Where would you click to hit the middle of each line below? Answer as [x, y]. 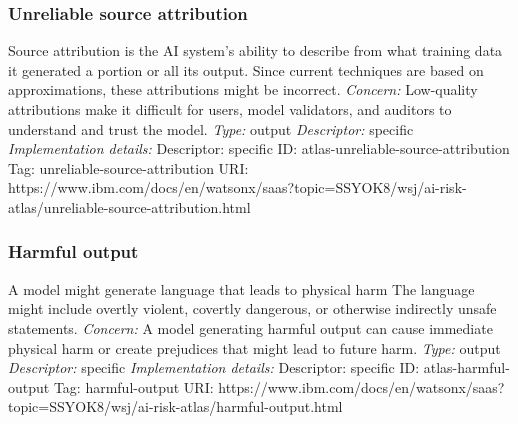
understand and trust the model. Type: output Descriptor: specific [211, 128]
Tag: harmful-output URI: [133, 386]
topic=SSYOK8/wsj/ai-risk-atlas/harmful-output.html [175, 406]
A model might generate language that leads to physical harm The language [241, 288]
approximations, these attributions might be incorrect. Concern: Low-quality [243, 89]
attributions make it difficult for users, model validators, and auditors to [230, 109]
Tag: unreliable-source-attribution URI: [128, 167]
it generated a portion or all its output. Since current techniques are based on [246, 69]
